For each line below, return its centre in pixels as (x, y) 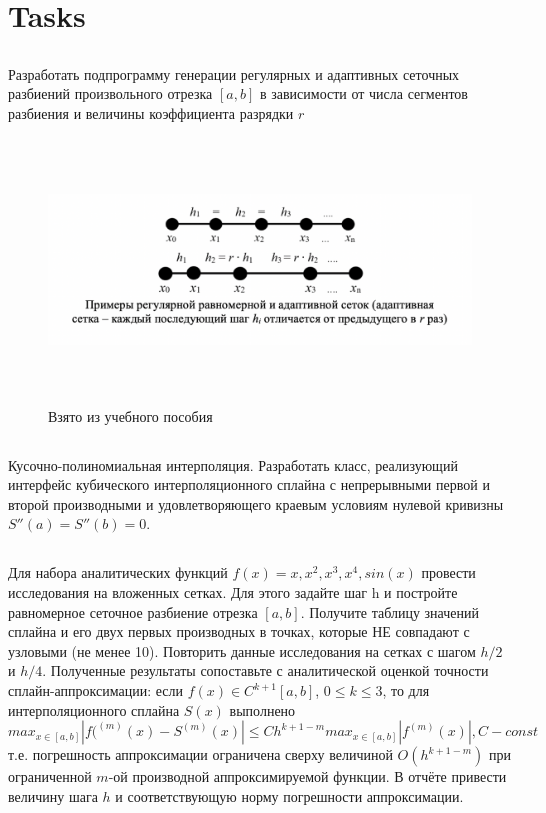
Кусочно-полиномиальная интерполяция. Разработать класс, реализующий (233, 464)
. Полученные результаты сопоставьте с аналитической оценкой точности (265, 670)
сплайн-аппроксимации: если (95, 690)
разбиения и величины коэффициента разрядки (151, 112)
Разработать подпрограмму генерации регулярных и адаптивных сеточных (234, 73)
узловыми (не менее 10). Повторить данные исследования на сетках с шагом (242, 650)
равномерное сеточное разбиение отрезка (133, 611)
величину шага (53, 795)
